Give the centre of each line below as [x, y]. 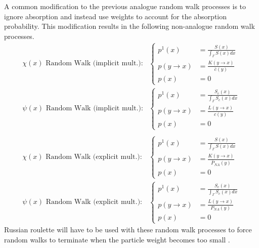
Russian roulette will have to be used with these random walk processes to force [128, 230]
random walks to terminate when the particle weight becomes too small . [117, 239]
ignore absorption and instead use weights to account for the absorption [116, 16]
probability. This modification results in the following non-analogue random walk [129, 26]
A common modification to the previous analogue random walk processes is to [125, 6]
